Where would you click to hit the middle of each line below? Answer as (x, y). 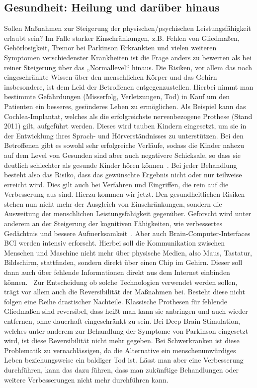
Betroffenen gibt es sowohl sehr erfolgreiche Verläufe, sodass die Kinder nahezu (124, 145)
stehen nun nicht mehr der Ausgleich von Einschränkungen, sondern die (113, 203)
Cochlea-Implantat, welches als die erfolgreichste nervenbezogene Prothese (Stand (128, 116)
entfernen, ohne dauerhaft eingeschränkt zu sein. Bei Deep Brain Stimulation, (122, 321)
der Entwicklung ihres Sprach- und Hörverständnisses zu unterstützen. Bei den (124, 135)
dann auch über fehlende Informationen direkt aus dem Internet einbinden (117, 272)
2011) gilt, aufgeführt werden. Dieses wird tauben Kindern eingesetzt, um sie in (125, 126)
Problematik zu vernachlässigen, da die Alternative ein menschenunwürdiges (120, 350)
